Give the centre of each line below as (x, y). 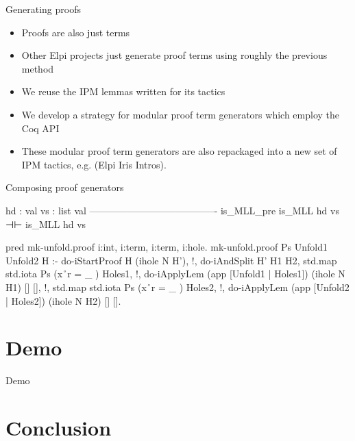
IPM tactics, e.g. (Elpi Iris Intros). (94, 164)
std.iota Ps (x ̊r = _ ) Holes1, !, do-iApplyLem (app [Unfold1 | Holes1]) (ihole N (175, 274)
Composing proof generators (65, 187)
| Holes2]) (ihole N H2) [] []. (63, 300)
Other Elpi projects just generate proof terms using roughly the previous (174, 55)
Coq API (40, 128)
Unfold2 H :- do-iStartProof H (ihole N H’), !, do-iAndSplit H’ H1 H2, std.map (171, 260)
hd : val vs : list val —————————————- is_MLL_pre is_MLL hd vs (172, 210)
